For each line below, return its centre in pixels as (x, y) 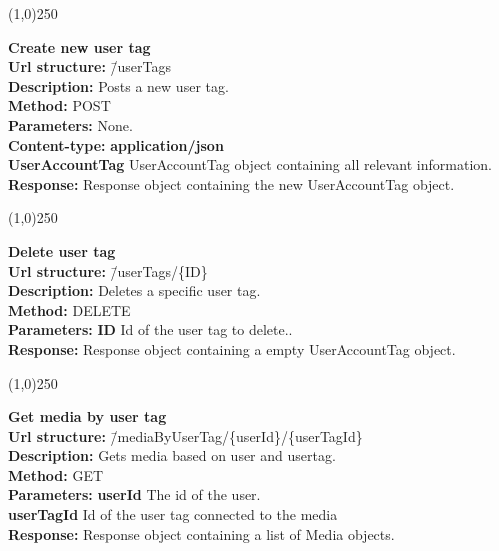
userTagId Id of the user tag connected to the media (173, 514)
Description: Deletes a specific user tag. (134, 290)
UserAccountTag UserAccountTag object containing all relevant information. (250, 164)
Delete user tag (62, 250)
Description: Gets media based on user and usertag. (172, 455)
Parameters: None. (70, 124)
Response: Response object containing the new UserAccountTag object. (231, 183)
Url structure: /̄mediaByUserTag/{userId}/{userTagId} (185, 435)
